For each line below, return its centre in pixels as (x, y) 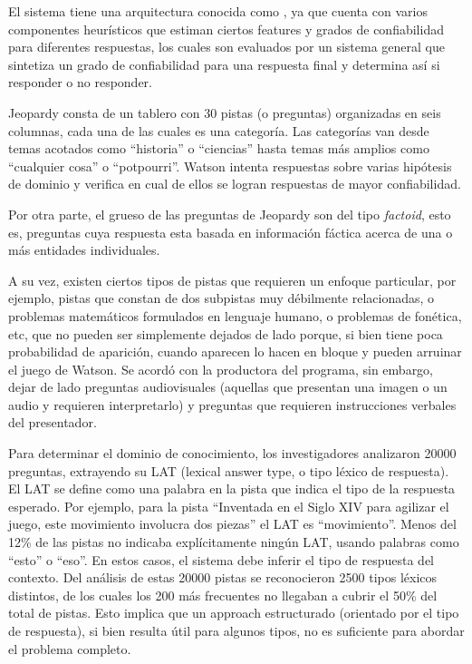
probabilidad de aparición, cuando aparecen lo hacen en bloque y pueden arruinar (235, 352)
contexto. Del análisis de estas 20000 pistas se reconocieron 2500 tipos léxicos (223, 577)
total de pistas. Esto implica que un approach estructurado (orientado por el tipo (234, 613)
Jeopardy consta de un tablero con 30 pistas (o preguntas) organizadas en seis (225, 112)
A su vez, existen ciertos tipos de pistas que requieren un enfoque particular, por (232, 280)
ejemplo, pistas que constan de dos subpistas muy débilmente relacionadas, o (222, 298)
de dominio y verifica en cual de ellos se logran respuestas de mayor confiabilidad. (235, 184)
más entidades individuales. (84, 250)
